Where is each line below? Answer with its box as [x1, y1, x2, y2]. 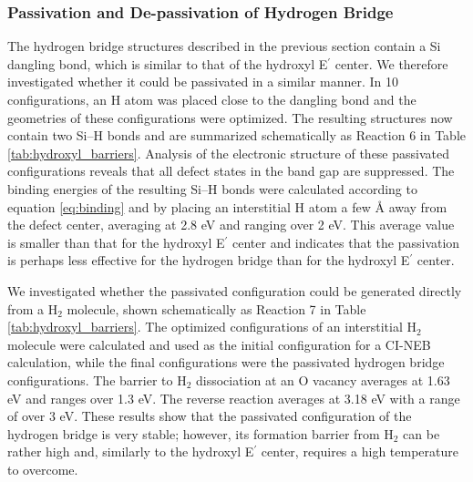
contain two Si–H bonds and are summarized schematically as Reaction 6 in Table [7, 126, 466, 145]
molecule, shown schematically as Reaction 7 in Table [67, 299, 366, 318]
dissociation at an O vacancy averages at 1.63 [196, 370, 450, 389]
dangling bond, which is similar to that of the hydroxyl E [7, 54, 328, 73]
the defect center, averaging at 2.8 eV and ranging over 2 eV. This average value [7, 215, 455, 234]
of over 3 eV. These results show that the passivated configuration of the [7, 406, 412, 426]
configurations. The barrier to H [7, 370, 187, 389]
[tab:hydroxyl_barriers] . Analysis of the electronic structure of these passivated [7, 143, 450, 162]
